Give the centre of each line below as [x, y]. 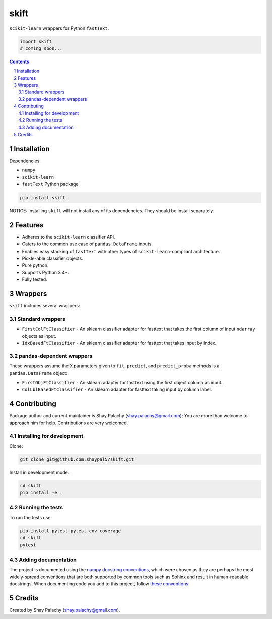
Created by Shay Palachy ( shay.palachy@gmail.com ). [65, 610]
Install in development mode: [39, 472]
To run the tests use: [31, 517]
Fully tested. [35, 279]
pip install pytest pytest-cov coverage [70, 531]
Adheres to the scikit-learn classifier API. [69, 237]
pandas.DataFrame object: [38, 373]
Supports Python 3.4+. [46, 272]
